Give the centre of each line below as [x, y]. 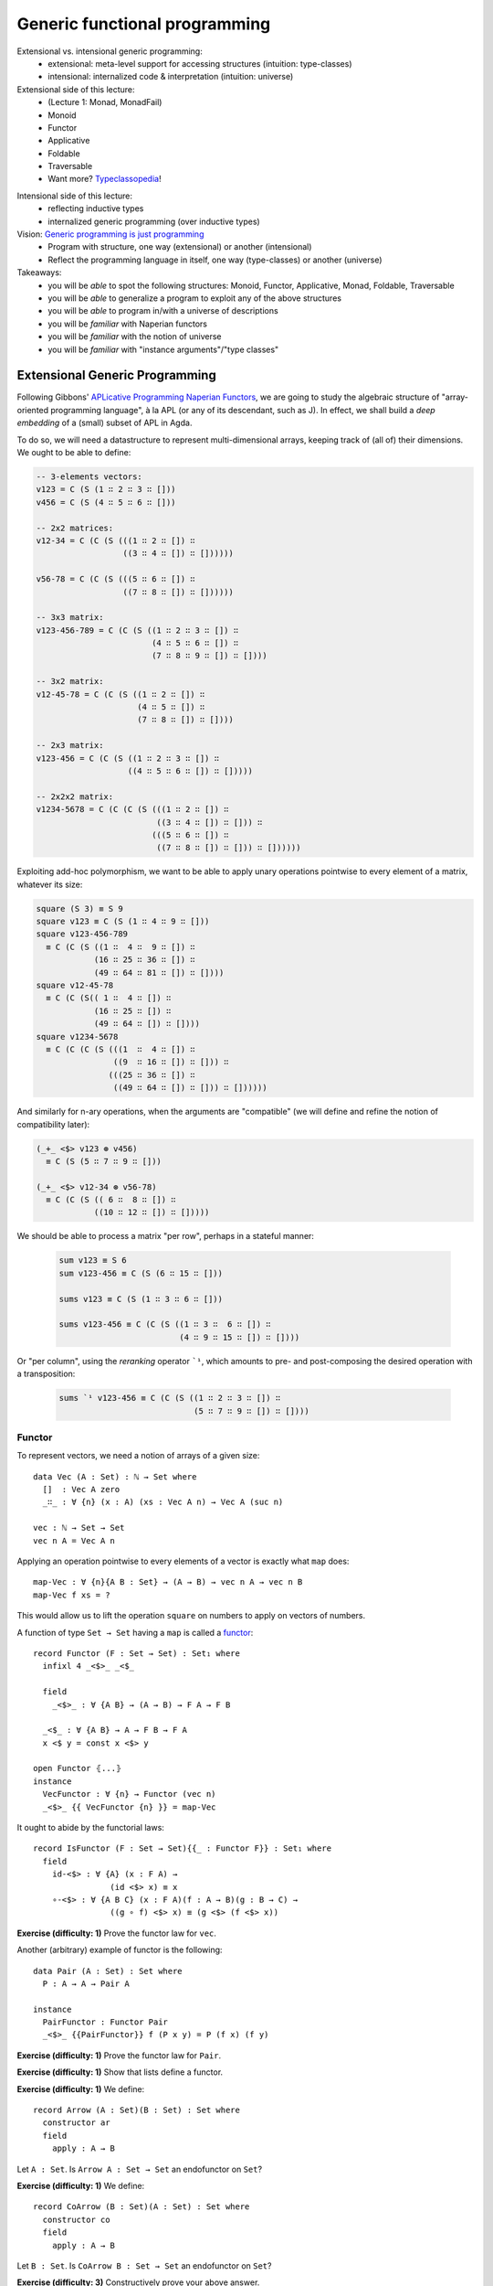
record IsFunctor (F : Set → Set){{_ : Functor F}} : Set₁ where [183, 1848]
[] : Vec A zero [81, 1490]
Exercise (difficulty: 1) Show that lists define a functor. [120, 2072]
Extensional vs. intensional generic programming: [110, 51]
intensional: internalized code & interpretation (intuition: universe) [171, 77]
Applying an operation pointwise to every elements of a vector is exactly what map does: [183, 1561]
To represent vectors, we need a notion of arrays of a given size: [138, 1456]
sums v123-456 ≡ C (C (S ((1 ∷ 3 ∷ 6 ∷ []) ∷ [165, 1325]
